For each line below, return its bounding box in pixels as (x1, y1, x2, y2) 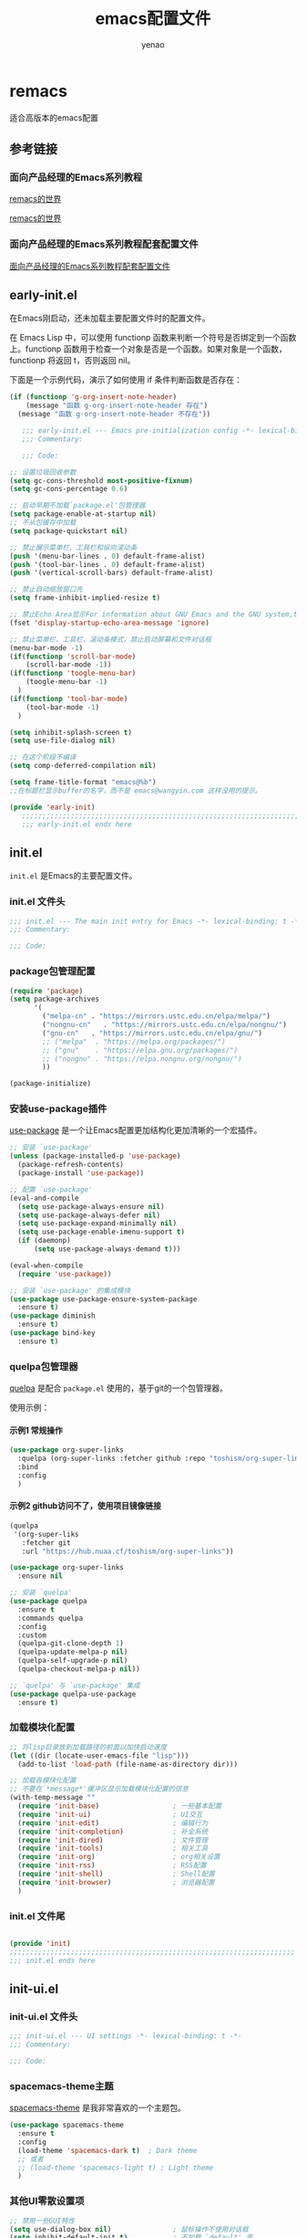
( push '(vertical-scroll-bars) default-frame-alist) (9, 568, 214, 578)
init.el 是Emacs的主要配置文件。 (9, 870, 138, 881)
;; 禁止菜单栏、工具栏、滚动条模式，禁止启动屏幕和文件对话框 (9, 635, 212, 644)
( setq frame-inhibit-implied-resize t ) (9, 594, 161, 603)
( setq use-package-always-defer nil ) (17, 1211, 161, 1220)
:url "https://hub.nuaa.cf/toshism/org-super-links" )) (21, 1547, 234, 1556)
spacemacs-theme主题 (9, 2079, 114, 2092)
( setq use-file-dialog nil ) (9, 736, 117, 745)
